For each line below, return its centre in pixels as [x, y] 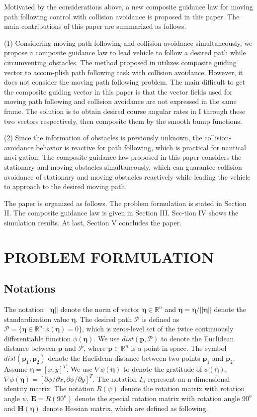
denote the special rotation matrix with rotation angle [157, 398]
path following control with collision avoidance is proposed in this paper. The [122, 16]
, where [95, 348]
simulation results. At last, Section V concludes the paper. [93, 222]
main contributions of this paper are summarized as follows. [95, 26]
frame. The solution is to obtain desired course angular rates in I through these [125, 111]
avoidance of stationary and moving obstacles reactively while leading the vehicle [127, 176]
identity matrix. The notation [49, 388]
